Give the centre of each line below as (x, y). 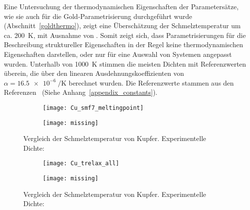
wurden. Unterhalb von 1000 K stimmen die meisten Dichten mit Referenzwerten (125, 63)
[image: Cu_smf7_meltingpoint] (93, 108)
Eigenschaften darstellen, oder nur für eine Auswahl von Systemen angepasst (118, 54)
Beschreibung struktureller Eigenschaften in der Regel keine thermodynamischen (124, 44)
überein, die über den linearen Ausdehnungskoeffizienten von (94, 73)
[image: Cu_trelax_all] (81, 164)
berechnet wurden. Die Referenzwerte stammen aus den (151, 82)
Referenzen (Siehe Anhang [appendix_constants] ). (81, 92)
